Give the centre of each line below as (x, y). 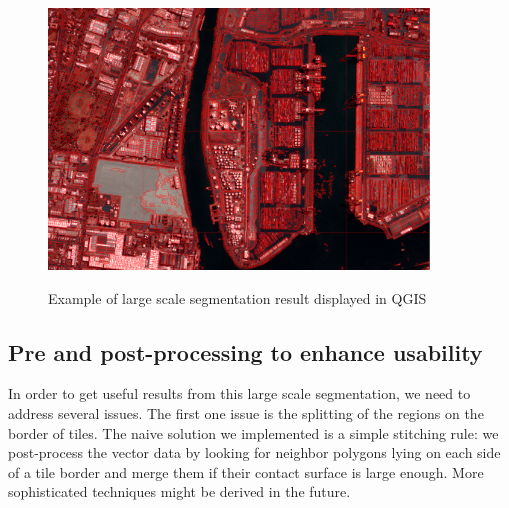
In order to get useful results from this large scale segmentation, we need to (239, 393)
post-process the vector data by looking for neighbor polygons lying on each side (254, 452)
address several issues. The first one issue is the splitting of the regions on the (246, 412)
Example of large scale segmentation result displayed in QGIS (237, 297)
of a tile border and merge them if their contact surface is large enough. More (246, 471)
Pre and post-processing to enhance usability (245, 351)
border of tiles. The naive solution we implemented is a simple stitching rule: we (253, 432)
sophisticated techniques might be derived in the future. (179, 491)
